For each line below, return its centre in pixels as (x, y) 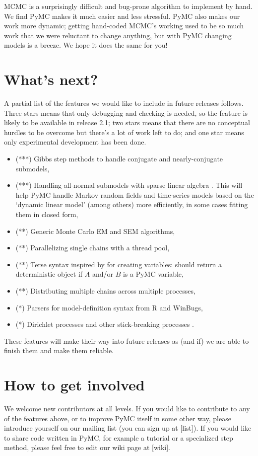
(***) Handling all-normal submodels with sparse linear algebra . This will (129, 185)
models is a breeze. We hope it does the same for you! (86, 45)
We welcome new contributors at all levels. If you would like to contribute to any (127, 409)
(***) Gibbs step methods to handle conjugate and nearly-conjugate (119, 159)
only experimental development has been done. (75, 142)
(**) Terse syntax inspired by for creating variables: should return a (119, 264)
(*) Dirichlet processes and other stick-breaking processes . (105, 324)
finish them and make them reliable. (59, 350)
